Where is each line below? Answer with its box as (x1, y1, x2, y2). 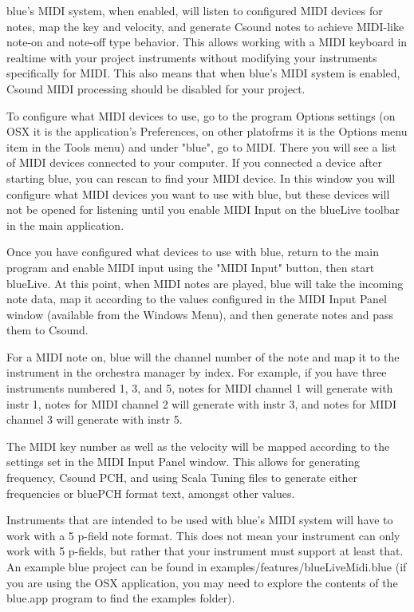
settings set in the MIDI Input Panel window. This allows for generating (6, 453, 361, 470)
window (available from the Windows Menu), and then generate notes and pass (6, 306, 393, 322)
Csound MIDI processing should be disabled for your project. (6, 80, 306, 97)
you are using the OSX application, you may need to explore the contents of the (6, 574, 398, 590)
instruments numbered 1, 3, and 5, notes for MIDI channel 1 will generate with (6, 380, 393, 397)
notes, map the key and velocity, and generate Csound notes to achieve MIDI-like (6, 18, 404, 34)
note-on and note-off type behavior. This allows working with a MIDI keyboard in (6, 34, 408, 50)
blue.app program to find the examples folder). (6, 590, 235, 606)
